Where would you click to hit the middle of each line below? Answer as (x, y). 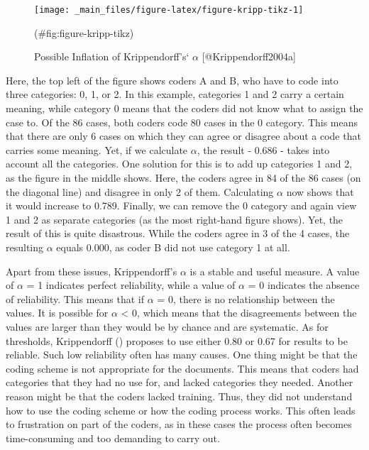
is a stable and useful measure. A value (275, 271)
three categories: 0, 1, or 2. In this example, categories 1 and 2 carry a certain (175, 94)
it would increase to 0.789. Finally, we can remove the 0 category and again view (181, 205)
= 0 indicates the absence (304, 285)
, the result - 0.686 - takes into (263, 149)
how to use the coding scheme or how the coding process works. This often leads (181, 410)
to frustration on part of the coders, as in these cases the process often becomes (179, 424)
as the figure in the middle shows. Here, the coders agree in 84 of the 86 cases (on (183, 177)
